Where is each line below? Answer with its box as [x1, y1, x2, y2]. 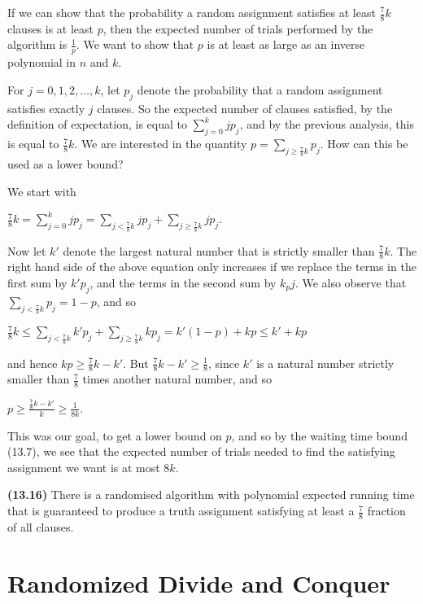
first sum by [7, 274, 68, 291]
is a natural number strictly [256, 354, 395, 371]
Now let [7, 242, 46, 259]
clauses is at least [7, 20, 94, 37]
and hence [7, 354, 58, 371]
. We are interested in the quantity [74, 135, 247, 152]
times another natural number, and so [82, 370, 273, 387]
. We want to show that [76, 36, 194, 53]
